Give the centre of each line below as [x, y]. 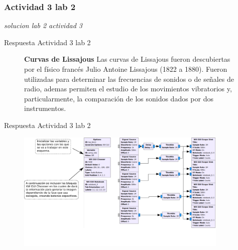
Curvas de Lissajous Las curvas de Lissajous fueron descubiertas [127, 59]
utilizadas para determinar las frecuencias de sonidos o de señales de [129, 79]
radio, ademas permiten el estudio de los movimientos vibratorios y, [128, 89]
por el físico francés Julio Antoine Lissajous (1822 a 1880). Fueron [126, 69]
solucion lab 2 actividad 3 [43, 25]
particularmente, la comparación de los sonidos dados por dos [119, 98]
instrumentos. [45, 108]
